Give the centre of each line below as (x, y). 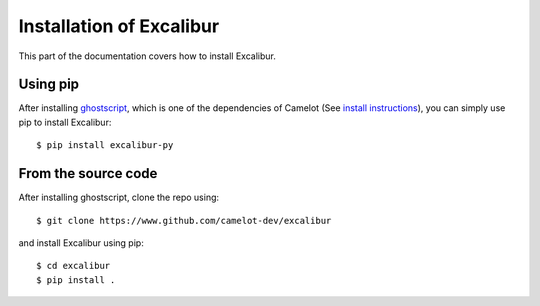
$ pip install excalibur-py (105, 145)
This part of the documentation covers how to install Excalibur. (147, 56)
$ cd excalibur (73, 266)
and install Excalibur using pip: (81, 242)
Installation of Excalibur (119, 26)
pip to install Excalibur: (65, 122)
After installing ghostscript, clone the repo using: (119, 197)
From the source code (88, 173)
